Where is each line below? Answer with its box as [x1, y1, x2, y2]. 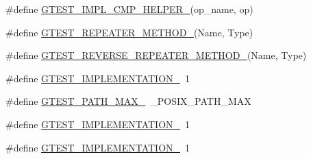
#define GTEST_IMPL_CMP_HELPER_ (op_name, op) [5, 2, 253, 16]
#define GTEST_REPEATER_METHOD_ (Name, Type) [5, 25, 253, 39]
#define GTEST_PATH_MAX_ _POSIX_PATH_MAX [5, 94, 251, 108]
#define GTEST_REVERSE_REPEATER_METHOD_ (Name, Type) [5, 48, 307, 62]
